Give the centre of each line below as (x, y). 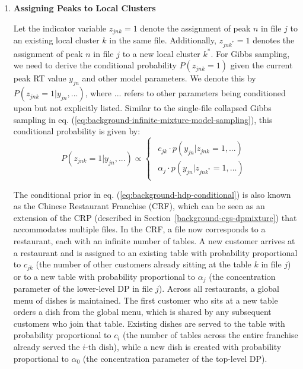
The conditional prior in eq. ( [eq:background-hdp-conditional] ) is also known (152, 194)
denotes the (274, 40)
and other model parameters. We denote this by (169, 78)
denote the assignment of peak (195, 28)
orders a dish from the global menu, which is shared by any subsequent (142, 312)
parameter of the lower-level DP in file (83, 288)
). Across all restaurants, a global (219, 288)
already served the (47, 346)
